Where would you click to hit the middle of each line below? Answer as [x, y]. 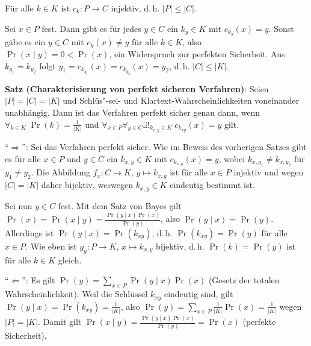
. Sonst [281, 28]
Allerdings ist [29, 232]
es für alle [23, 158]
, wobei [232, 158]
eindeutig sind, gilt [199, 294]
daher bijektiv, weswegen [87, 185]
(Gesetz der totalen [244, 280]
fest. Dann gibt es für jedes [91, 28]
